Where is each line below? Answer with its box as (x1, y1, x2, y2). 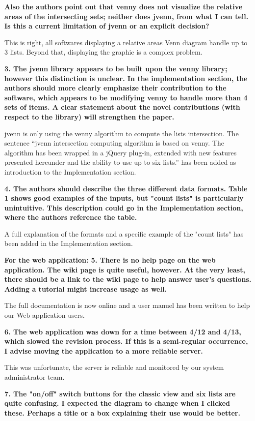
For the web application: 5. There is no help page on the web (4, 255, 216, 265)
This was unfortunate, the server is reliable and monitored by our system (4, 362, 224, 372)
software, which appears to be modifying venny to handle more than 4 (4, 92, 248, 102)
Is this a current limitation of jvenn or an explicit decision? (4, 21, 209, 31)
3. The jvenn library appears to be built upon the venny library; (4, 63, 228, 73)
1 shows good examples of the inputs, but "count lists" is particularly (4, 193, 244, 203)
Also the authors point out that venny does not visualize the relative (4, 1, 243, 11)
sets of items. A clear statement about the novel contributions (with (4, 102, 240, 112)
